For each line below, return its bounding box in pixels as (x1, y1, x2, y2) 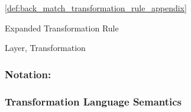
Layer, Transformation (5, 41, 86, 54)
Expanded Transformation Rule (5, 21, 119, 34)
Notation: (5, 66, 51, 81)
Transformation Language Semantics (5, 94, 182, 108)
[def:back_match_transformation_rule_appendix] (5, 2, 187, 14)
